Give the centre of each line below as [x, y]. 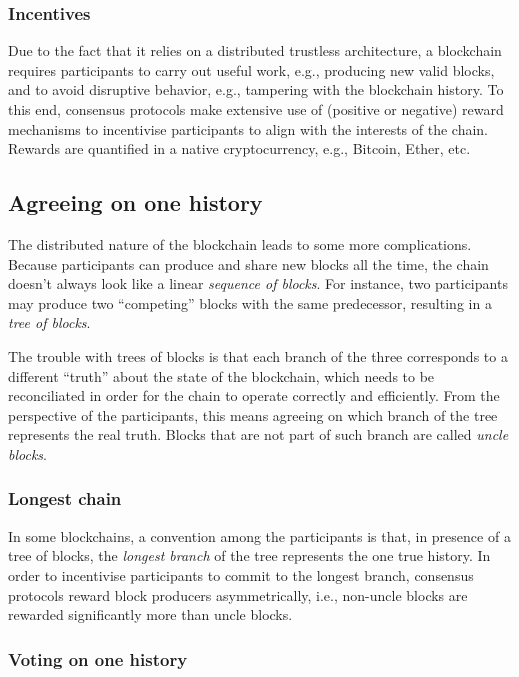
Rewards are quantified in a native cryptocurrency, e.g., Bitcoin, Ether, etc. [239, 148]
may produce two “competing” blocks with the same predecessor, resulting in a [250, 302]
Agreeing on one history [135, 202]
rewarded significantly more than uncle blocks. [150, 614]
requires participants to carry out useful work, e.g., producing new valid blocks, [251, 69]
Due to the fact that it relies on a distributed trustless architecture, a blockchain [255, 50]
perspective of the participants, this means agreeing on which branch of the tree [253, 414]
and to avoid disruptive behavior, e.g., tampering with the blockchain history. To [256, 89]
